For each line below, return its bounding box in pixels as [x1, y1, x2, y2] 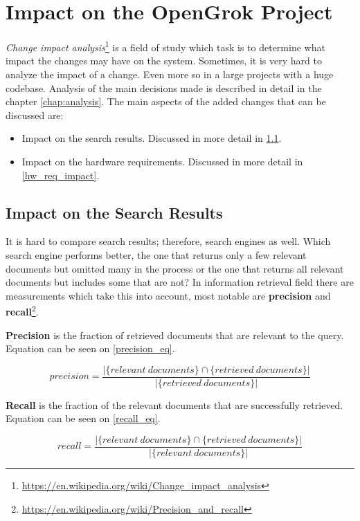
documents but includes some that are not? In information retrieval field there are [6, 275, 354, 289]
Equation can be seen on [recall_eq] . [6, 411, 161, 426]
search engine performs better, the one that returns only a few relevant [6, 247, 307, 262]
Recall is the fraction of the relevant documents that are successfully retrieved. [6, 397, 343, 412]
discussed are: [6, 107, 64, 122]
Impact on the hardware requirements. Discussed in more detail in [21, 154, 303, 168]
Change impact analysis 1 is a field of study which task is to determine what [6, 38, 325, 54]
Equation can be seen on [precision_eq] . [6, 341, 175, 356]
